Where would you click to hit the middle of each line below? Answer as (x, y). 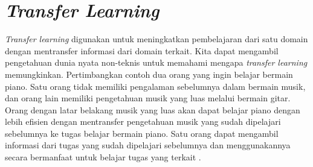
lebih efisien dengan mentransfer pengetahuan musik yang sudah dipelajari (143, 121)
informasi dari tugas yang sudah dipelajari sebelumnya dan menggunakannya (148, 145)
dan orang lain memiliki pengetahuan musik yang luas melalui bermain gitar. (148, 98)
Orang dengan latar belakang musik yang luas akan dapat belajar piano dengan (153, 109)
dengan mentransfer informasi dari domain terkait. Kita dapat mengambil (142, 50)
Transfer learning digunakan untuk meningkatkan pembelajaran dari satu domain (156, 39)
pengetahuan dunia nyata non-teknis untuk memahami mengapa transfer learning (156, 62)
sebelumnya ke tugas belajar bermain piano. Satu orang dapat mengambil (142, 133)
